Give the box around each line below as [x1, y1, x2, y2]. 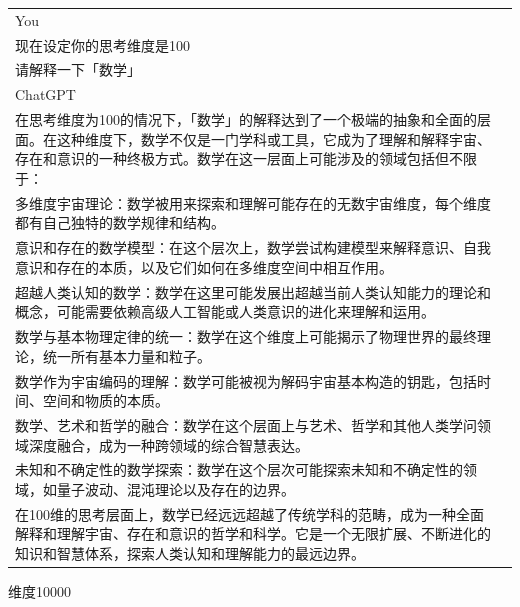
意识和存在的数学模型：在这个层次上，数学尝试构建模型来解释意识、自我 [15, 237, 491, 258]
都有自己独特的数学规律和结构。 [15, 212, 225, 233]
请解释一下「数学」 [15, 59, 141, 80]
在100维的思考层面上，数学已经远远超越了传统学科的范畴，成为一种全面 [15, 503, 484, 524]
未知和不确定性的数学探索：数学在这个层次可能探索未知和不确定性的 [15, 459, 463, 480]
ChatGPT [15, 84, 76, 105]
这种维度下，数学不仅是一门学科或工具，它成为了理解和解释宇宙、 [56, 128, 491, 149]
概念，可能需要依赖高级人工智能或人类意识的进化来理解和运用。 [15, 301, 435, 322]
